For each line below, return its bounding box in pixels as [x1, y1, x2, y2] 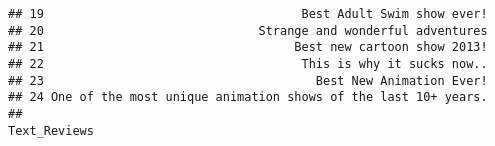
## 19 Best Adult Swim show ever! [8, 7, 488, 21]
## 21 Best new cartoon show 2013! [8, 40, 488, 55]
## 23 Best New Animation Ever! [8, 73, 488, 88]
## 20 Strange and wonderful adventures [8, 23, 488, 38]
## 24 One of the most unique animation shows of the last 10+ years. [8, 90, 488, 105]
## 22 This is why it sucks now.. [8, 56, 488, 71]
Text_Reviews [8, 123, 94, 138]
